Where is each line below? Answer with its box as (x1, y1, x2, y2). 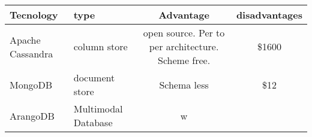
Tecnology (10, 8, 58, 22)
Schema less (159, 77, 209, 92)
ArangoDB (10, 108, 55, 123)
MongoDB (10, 77, 53, 92)
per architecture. (149, 39, 219, 53)
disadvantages (236, 8, 302, 22)
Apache (10, 32, 41, 47)
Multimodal (73, 102, 123, 115)
